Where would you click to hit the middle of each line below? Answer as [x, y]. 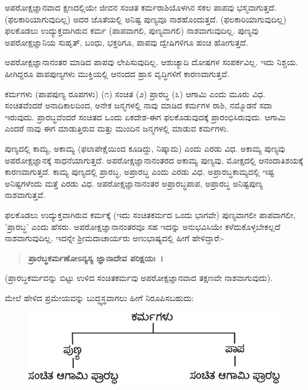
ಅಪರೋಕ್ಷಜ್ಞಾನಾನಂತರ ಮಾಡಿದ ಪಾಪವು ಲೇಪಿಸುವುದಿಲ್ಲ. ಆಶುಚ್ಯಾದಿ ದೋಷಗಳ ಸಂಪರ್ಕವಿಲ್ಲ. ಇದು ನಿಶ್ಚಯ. [152, 62]
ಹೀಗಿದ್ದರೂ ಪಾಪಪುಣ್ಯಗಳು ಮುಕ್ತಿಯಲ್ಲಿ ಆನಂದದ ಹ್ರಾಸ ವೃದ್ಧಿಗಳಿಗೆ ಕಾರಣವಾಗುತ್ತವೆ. [117, 73]
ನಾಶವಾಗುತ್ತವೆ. [25, 195]
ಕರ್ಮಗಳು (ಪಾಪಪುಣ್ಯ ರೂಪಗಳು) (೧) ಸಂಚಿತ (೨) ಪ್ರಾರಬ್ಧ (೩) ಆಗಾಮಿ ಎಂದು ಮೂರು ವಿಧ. [135, 93]
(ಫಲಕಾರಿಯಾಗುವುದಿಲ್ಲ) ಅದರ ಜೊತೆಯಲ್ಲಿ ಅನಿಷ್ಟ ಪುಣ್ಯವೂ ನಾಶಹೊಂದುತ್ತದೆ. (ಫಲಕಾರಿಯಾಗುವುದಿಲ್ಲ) [146, 19]
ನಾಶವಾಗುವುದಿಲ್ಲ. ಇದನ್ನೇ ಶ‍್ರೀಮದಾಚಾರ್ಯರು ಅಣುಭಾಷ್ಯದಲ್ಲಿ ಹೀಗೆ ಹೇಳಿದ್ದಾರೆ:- [115, 238]
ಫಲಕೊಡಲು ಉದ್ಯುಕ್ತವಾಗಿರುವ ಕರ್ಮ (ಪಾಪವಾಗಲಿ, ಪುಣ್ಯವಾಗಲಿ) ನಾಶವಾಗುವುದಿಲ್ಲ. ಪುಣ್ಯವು [132, 31]
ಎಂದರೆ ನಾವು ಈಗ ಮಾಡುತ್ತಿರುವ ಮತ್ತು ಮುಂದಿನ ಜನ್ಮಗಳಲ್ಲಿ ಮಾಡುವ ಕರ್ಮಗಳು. [117, 128]
